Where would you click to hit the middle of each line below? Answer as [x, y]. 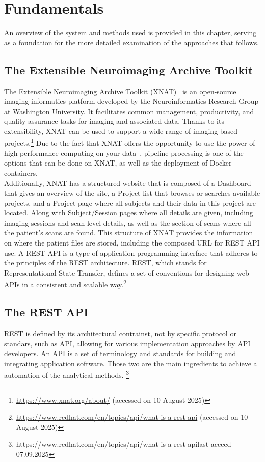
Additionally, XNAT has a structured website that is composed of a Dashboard [128, 183]
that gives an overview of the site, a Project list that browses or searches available [132, 193]
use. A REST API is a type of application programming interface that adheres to [131, 252]
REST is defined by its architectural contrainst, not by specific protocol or [120, 333]
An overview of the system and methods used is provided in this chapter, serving [130, 32]
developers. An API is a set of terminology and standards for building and [120, 353]
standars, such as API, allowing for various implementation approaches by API [127, 343]
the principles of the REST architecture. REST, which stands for [105, 263]
